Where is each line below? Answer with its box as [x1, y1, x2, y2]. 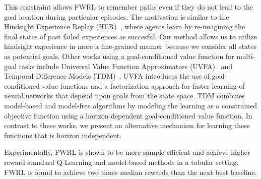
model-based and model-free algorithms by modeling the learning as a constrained [4, 100, 257, 110]
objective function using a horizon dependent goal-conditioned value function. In [4, 110, 252, 121]
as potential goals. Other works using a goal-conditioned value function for [4, 50, 234, 61]
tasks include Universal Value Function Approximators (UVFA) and [19, 61, 233, 71]
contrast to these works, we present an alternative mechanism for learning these [4, 120, 250, 131]
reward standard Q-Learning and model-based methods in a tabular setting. [4, 156, 239, 167]
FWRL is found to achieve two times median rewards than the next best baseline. [4, 166, 257, 177]
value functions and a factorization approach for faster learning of [42, 80, 245, 91]
